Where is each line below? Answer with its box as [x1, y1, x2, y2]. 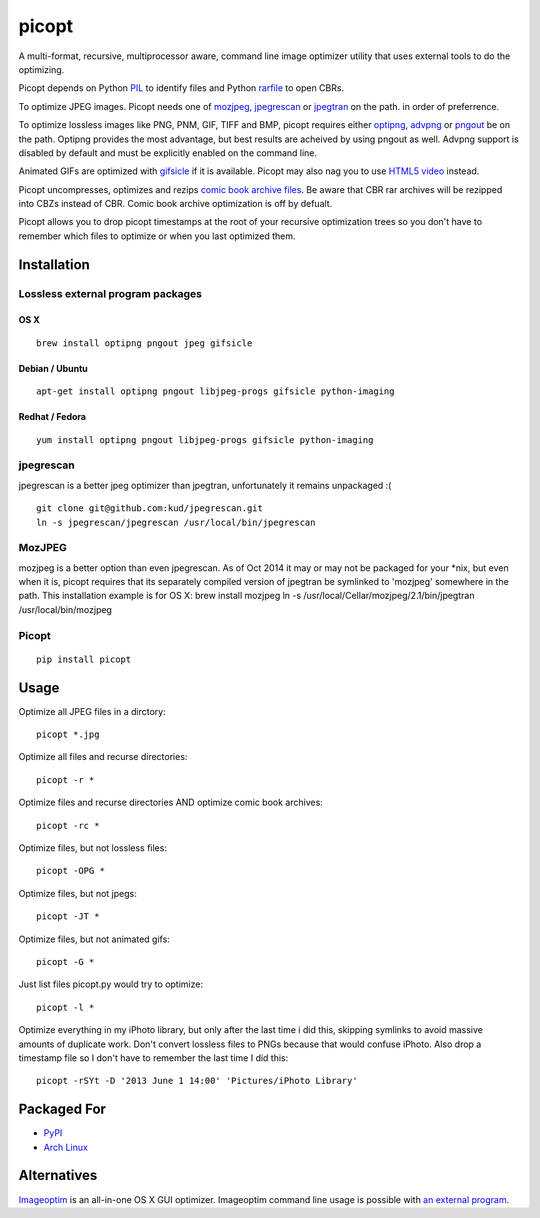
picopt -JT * [36, 911, 100, 922]
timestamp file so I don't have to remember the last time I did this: [18, 1051, 289, 1064]
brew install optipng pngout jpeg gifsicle [36, 337, 253, 349]
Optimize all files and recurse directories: [18, 751, 188, 763]
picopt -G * [36, 956, 95, 967]
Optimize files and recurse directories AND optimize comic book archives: [18, 796, 324, 809]
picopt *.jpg [36, 729, 100, 740]
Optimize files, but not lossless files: [18, 842, 167, 854]
